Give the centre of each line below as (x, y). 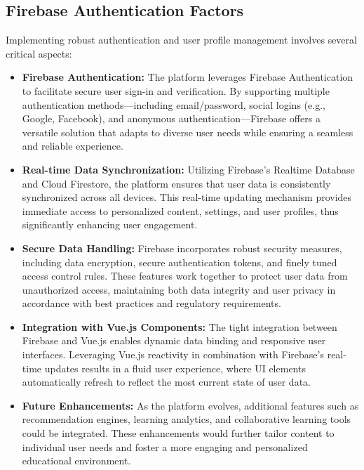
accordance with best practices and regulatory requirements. (151, 303)
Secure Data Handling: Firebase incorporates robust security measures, (182, 248)
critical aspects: (39, 53)
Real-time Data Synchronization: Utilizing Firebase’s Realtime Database (188, 169)
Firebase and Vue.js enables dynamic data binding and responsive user (174, 340)
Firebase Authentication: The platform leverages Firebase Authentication (188, 77)
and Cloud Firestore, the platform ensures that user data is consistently (176, 183)
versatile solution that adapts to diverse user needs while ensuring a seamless (188, 132)
